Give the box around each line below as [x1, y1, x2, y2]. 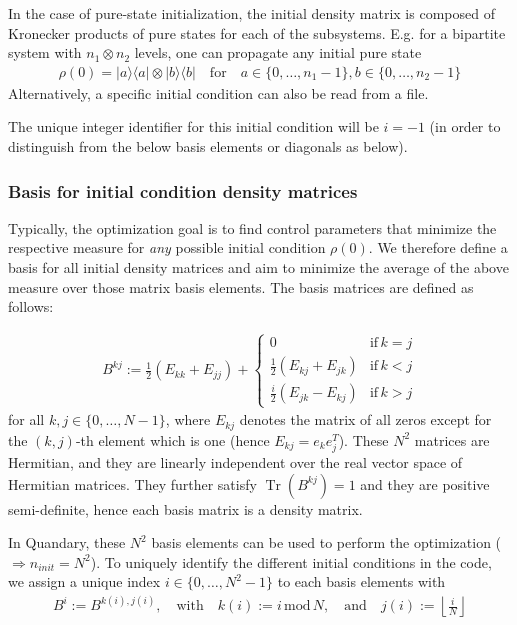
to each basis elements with [277, 571, 446, 592]
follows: [8, 296, 54, 317]
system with [8, 42, 82, 63]
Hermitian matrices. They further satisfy [8, 473, 257, 494]
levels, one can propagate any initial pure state [134, 42, 422, 63]
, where [165, 409, 211, 430]
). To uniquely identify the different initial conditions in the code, [90, 551, 492, 572]
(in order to [429, 116, 501, 137]
